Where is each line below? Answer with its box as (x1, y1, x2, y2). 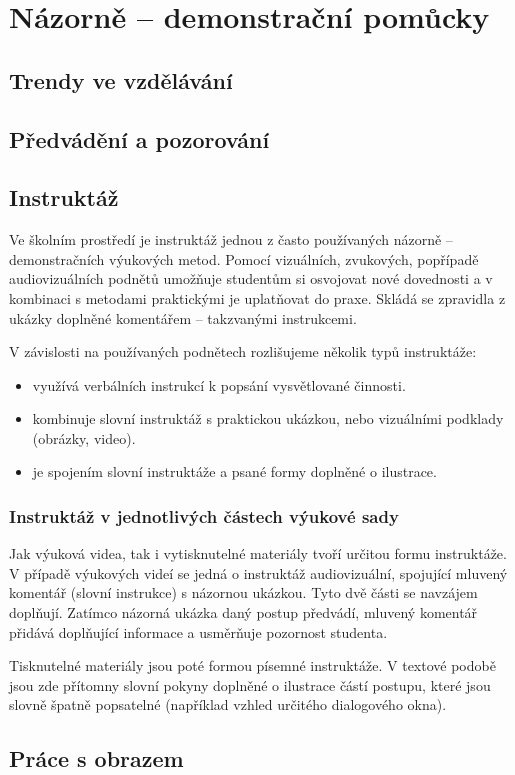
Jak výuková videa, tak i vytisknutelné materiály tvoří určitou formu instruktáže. (9, 543, 507, 564)
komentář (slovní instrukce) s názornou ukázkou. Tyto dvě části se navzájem (9, 582, 478, 603)
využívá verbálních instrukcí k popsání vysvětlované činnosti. (32, 374, 406, 395)
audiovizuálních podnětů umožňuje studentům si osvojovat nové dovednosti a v (9, 268, 493, 289)
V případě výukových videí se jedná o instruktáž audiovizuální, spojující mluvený (9, 562, 508, 583)
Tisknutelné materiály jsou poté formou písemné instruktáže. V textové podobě (9, 655, 496, 676)
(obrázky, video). (32, 427, 136, 448)
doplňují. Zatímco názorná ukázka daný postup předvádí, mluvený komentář (9, 602, 478, 623)
